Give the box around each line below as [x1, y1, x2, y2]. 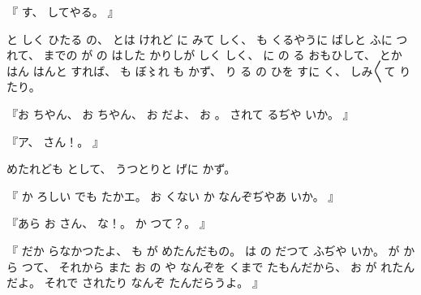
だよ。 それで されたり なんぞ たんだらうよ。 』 [6, 274, 264, 291]
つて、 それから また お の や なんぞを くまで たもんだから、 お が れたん [21, 258, 415, 275]
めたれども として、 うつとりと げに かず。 [6, 160, 236, 177]
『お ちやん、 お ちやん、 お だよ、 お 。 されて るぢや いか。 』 [6, 105, 354, 122]
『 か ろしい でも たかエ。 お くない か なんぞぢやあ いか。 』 [6, 187, 340, 204]
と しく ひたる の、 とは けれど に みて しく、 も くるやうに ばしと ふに [6, 30, 393, 47]
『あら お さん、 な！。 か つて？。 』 [6, 215, 211, 232]
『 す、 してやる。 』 [6, 3, 119, 20]
